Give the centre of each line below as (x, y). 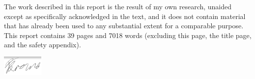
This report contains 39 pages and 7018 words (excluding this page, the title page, (128, 35)
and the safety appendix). (42, 45)
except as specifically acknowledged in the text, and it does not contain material (125, 16)
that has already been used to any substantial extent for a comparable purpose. (124, 26)
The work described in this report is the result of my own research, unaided (118, 6)
